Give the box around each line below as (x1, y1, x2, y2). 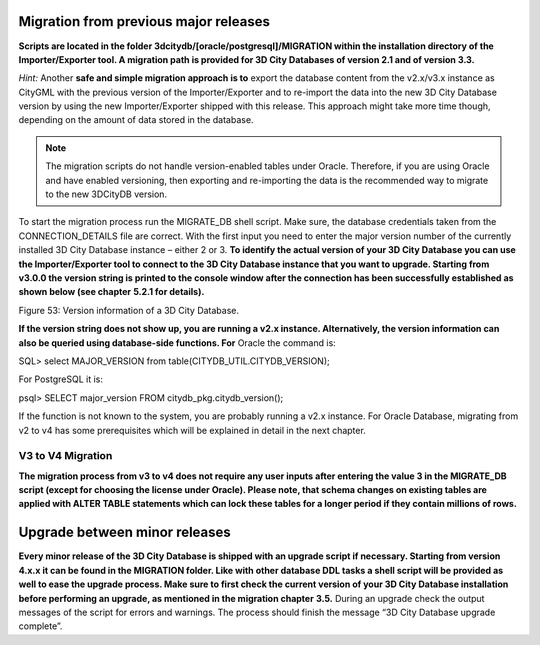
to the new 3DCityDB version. (45, 188, 168, 200)
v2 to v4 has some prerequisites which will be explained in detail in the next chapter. (18, 424, 367, 436)
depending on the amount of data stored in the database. (18, 114, 254, 126)
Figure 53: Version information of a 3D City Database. (18, 304, 240, 316)
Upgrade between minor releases (18, 524, 232, 541)
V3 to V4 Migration (18, 449, 113, 463)
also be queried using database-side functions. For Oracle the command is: (18, 336, 337, 349)
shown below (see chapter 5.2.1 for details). (18, 286, 205, 298)
